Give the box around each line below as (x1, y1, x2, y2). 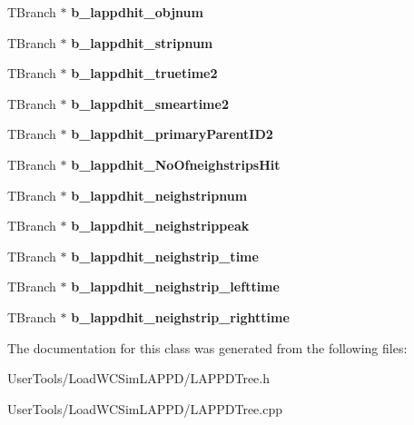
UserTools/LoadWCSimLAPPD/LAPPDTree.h (7, 369, 271, 388)
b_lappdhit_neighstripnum (71, 185, 248, 204)
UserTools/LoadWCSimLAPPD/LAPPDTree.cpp (7, 399, 283, 418)
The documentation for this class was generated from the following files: (7, 338, 408, 357)
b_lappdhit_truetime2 (71, 64, 218, 83)
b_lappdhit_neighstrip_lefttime (71, 277, 280, 296)
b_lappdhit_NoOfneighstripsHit (71, 154, 281, 173)
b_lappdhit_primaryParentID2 (71, 124, 273, 143)
